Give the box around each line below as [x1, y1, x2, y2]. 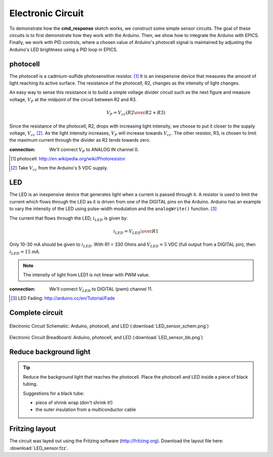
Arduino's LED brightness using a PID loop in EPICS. [9, 46, 118, 53]
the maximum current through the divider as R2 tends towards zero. [9, 137, 151, 143]
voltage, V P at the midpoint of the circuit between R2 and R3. [9, 96, 137, 104]
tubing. [23, 381, 38, 387]
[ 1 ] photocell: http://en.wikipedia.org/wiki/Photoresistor [11, 156, 126, 162]
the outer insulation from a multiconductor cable [35, 406, 136, 412]
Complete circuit [9, 309, 63, 317]
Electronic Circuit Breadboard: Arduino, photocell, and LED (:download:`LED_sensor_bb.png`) [9, 335, 203, 341]
